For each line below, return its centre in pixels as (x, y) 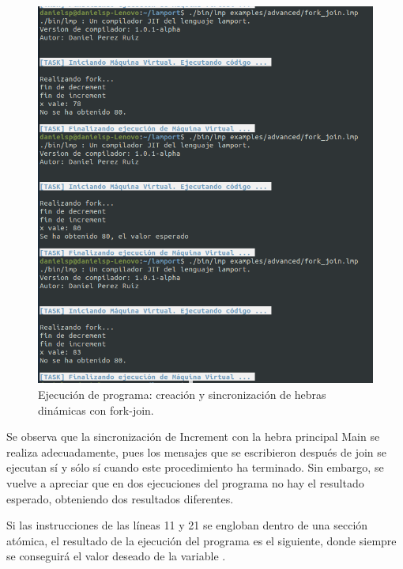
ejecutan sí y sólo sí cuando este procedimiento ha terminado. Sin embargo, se (195, 467)
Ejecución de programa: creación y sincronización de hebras (182, 394)
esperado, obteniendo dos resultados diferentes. (120, 498)
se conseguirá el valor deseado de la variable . (116, 556)
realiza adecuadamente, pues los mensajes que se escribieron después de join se (197, 451)
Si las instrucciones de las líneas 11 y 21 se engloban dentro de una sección (187, 525)
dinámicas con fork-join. (96, 410)
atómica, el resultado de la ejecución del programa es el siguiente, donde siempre (201, 540)
